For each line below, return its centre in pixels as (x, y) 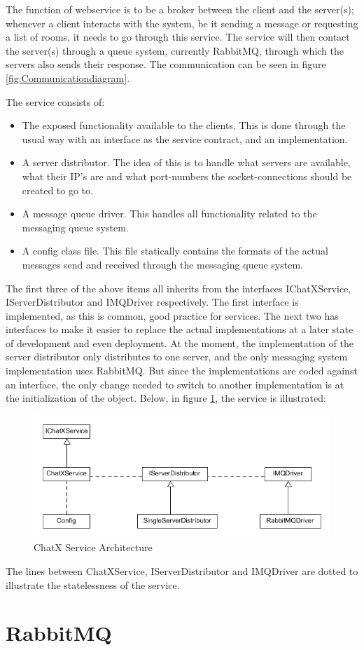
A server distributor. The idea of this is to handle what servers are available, (186, 162)
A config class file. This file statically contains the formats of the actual (175, 251)
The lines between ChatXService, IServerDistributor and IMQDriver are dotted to (182, 571)
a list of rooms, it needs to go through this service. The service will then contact (178, 37)
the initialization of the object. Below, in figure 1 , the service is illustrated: (166, 398)
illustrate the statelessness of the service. (93, 584)
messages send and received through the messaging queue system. (162, 264)
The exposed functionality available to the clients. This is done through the (184, 125)
